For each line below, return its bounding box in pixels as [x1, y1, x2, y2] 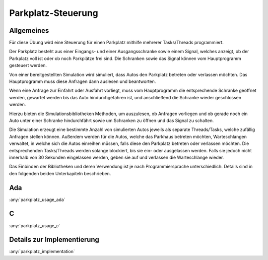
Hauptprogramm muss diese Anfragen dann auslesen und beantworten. [9, 78, 156, 84]
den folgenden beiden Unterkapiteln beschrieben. [9, 170, 111, 176]
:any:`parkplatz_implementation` [9, 249, 75, 255]
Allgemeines [9, 26, 49, 35]
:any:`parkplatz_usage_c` [9, 222, 61, 228]
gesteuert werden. [9, 63, 47, 68]
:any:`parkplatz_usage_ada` [9, 196, 66, 202]
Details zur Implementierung [9, 236, 99, 244]
